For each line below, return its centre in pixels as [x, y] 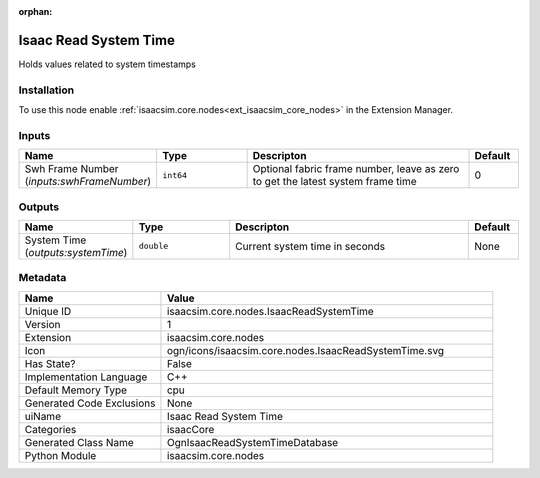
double [153, 246]
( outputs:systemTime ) [76, 252]
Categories [50, 429]
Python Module [60, 455]
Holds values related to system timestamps [107, 64]
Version [42, 324]
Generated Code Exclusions [90, 403]
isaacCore [190, 429]
